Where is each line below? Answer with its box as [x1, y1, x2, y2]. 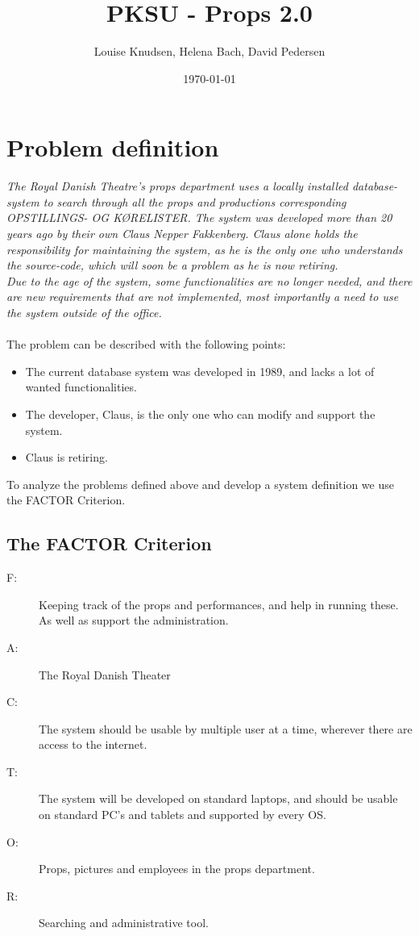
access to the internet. [39, 736, 147, 753]
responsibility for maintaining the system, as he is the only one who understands [6, 240, 403, 257]
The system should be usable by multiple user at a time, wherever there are [39, 720, 413, 737]
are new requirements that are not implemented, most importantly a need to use [6, 288, 399, 305]
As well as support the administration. [39, 612, 229, 629]
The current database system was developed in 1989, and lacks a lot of [25, 362, 375, 379]
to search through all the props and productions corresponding [43, 193, 346, 210]
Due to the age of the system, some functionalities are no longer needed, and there [6, 272, 413, 289]
